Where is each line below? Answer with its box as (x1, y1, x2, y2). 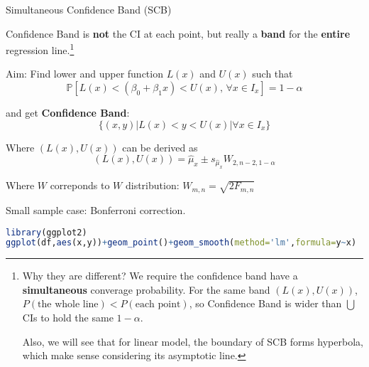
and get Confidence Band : (6, 105, 130, 120)
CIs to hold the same (22, 310, 114, 325)
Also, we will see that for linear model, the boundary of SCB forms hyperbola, (22, 334, 363, 349)
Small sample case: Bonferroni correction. (6, 202, 186, 217)
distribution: (125, 178, 180, 193)
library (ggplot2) (6, 227, 87, 238)
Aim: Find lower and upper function (6, 66, 163, 81)
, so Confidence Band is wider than (189, 296, 342, 311)
